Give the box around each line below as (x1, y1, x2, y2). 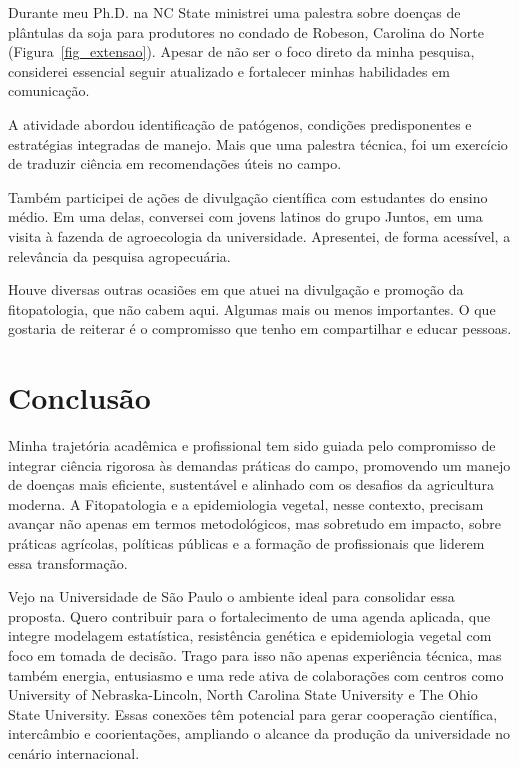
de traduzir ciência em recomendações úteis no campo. (8, 153, 342, 174)
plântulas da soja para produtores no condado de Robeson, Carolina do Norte (8, 21, 484, 42)
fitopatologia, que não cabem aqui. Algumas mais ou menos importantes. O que (8, 298, 496, 319)
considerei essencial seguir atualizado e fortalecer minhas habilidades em (8, 60, 450, 81)
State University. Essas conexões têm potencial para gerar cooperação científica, (8, 703, 498, 724)
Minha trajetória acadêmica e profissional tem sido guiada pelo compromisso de (8, 435, 496, 456)
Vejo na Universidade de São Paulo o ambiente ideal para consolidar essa (8, 586, 455, 607)
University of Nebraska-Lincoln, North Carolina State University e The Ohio (8, 684, 478, 705)
